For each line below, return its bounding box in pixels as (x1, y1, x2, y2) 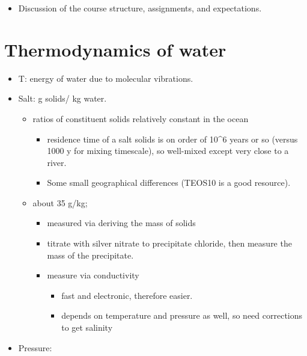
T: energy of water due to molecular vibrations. (18, 72, 193, 84)
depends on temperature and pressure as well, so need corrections (61, 309, 303, 322)
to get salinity (61, 321, 113, 334)
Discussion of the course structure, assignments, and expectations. (18, 2, 262, 14)
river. (47, 156, 67, 168)
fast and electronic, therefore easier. (61, 289, 193, 301)
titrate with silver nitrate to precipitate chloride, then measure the (47, 237, 292, 250)
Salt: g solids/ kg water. (18, 92, 107, 105)
